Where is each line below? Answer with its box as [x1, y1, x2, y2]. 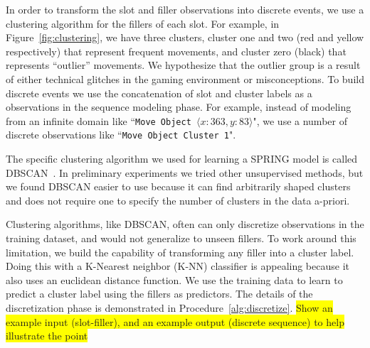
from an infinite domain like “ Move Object [6, 113, 191, 128]
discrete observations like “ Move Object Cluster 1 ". [6, 127, 236, 142]
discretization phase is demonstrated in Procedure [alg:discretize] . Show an [6, 300, 333, 315]
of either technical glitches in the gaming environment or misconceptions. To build [6, 71, 364, 86]
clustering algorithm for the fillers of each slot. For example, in [6, 16, 280, 31]
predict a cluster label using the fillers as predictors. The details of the [6, 286, 313, 301]
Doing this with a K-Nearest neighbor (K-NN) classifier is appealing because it [6, 259, 349, 273]
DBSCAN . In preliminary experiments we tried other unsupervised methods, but [6, 165, 364, 180]
